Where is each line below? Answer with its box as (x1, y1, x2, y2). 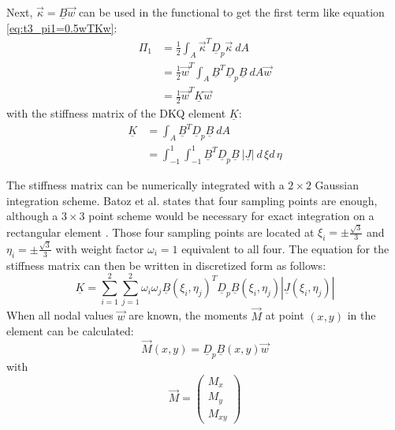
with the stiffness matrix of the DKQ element (6, 105, 226, 122)
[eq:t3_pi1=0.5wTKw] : (6, 19, 117, 36)
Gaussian (315, 176, 360, 193)
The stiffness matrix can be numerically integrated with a (6, 176, 285, 193)
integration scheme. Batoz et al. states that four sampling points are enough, (6, 192, 378, 208)
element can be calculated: (6, 323, 134, 339)
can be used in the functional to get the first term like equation (78, 4, 385, 20)
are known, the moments (129, 307, 248, 323)
